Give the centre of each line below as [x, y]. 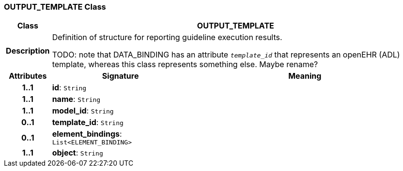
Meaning [305, 76]
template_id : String [88, 122]
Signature [120, 76]
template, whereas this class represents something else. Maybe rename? [185, 64]
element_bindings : [87, 134]
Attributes [28, 76]
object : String [77, 153]
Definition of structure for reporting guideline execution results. [167, 37]
